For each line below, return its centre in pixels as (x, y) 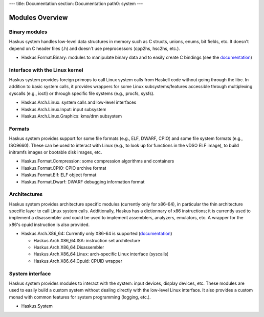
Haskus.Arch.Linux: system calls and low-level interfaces (79, 102)
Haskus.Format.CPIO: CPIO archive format (64, 168)
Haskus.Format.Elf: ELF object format (59, 175)
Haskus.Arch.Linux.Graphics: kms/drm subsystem (72, 116)
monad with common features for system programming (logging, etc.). (80, 297)
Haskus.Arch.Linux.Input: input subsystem (64, 109)
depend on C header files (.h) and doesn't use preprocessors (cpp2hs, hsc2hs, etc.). (95, 48)
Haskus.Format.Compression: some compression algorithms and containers (98, 161)
